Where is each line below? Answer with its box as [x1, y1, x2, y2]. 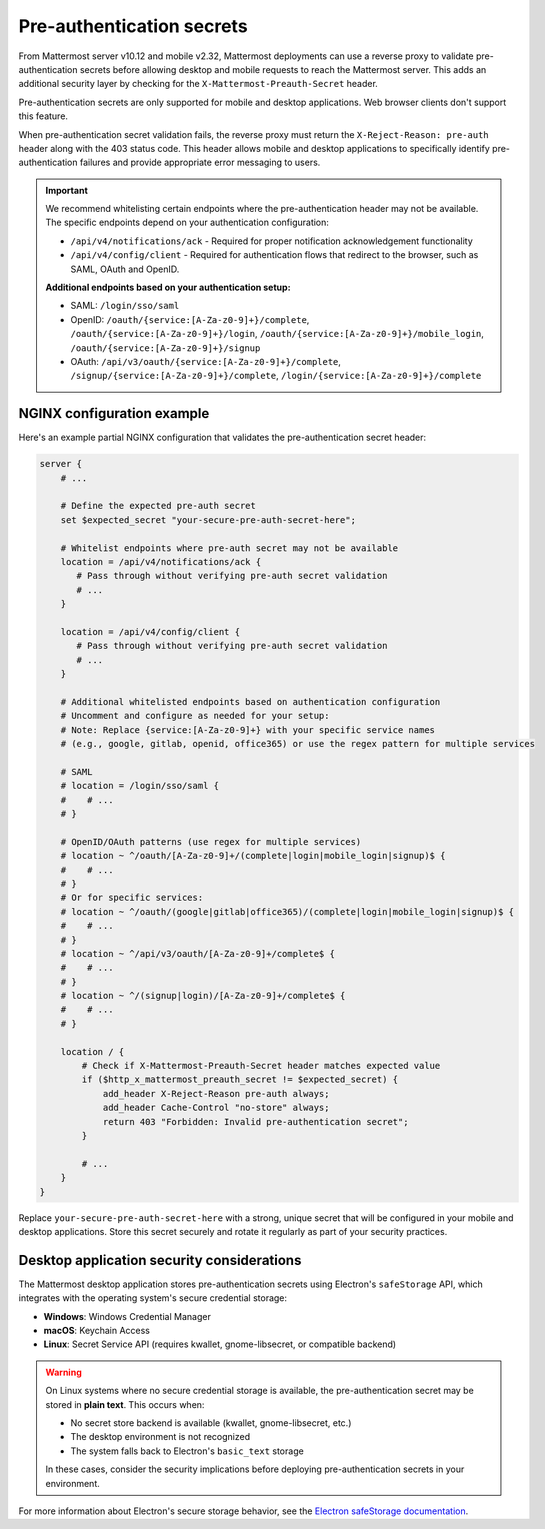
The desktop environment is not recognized [70, 1431, 250, 1443]
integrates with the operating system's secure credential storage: [18, 1292, 288, 1304]
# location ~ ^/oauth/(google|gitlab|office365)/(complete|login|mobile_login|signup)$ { [60, 906, 515, 917]
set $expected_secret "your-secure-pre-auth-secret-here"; [60, 514, 357, 525]
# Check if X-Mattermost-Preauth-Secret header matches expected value [81, 1060, 441, 1072]
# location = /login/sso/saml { [60, 780, 220, 792]
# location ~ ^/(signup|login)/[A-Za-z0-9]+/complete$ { [60, 990, 346, 1002]
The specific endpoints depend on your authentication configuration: [45, 216, 330, 229]
